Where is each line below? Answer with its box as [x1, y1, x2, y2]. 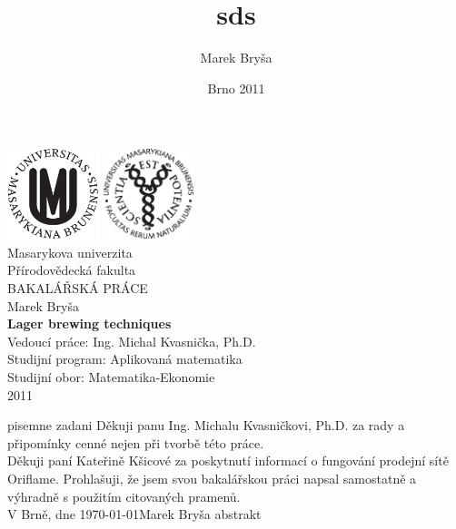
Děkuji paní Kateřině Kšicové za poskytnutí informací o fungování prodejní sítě [7, 451, 449, 470]
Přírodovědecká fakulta [7, 260, 136, 279]
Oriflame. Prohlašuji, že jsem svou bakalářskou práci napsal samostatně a [7, 468, 417, 487]
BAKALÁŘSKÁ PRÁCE [7, 279, 148, 297]
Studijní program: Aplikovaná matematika [7, 349, 243, 368]
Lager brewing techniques [7, 314, 172, 333]
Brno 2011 [207, 78, 265, 97]
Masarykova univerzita [7, 242, 133, 261]
